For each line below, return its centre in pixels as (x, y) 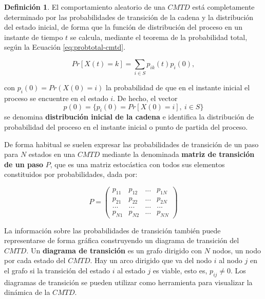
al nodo (231, 260)
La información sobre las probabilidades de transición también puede (112, 230)
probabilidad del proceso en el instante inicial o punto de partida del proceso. (126, 127)
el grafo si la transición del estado (57, 271)
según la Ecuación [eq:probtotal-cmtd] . (65, 47)
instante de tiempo (34, 37)
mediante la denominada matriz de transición (178, 154)
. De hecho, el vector (145, 98)
